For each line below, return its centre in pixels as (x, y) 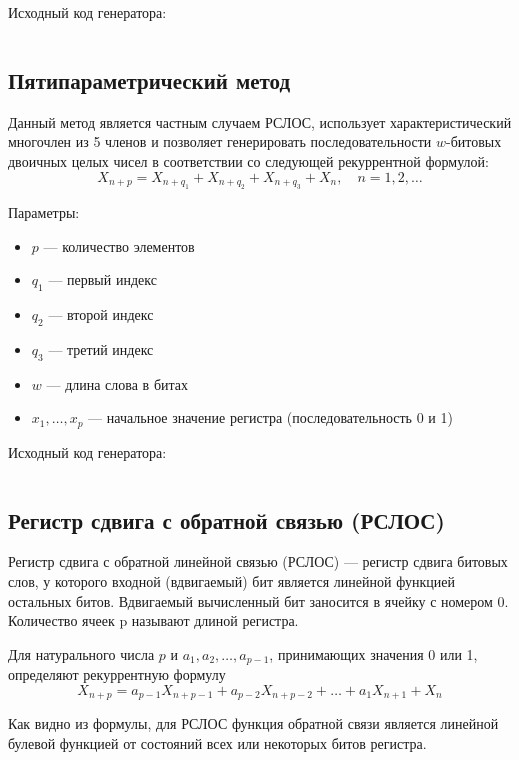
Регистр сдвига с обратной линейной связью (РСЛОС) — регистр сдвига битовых (258, 561)
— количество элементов (119, 245)
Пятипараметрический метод (149, 79)
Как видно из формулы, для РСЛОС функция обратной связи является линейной (253, 723)
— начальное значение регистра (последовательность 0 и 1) (270, 417)
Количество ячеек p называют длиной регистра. (153, 620)
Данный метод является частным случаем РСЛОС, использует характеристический (260, 121)
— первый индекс (102, 279)
